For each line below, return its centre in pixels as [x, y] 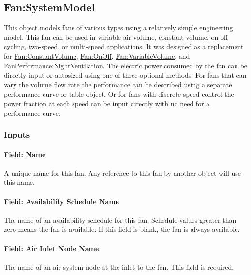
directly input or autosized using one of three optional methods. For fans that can [125, 75]
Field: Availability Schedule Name [62, 201]
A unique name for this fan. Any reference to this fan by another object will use [123, 172]
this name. [19, 182]
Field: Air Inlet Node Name [52, 248]
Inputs [17, 135]
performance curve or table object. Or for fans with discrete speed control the [119, 94]
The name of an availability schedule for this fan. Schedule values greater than [120, 219]
